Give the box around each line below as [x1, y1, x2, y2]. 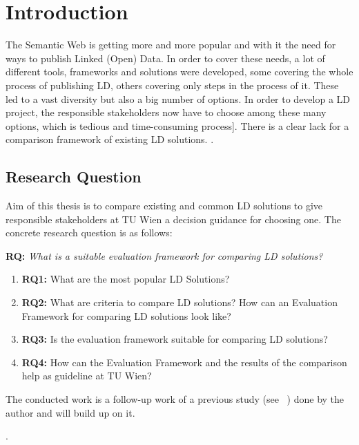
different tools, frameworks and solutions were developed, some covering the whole [6, 64, 353, 79]
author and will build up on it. [6, 405, 135, 419]
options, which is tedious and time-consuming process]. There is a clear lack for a [6, 118, 349, 133]
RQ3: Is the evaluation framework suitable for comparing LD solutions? [21, 332, 328, 346]
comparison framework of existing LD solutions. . [6, 132, 214, 146]
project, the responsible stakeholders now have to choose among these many [6, 105, 327, 120]
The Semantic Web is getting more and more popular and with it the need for [6, 37, 336, 52]
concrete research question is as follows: [6, 225, 173, 240]
